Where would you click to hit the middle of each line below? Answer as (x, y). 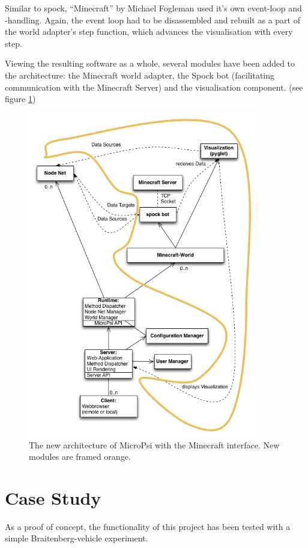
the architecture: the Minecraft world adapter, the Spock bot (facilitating (140, 75)
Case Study (53, 497)
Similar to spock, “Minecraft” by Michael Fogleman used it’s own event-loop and (153, 8)
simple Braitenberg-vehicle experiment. (77, 538)
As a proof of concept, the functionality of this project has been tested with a (148, 526)
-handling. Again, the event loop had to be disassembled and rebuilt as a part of (152, 20)
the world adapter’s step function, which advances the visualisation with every (149, 32)
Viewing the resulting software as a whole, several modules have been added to (150, 63)
